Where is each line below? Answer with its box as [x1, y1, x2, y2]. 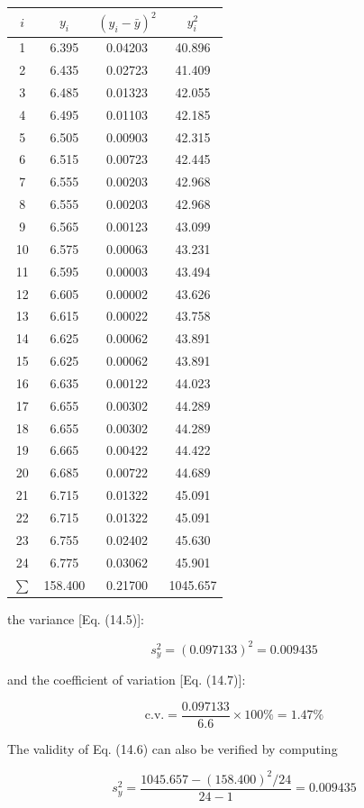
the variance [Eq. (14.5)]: [7, 609, 144, 628]
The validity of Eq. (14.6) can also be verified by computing [7, 739, 338, 758]
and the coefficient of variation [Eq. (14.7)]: [7, 670, 246, 689]
